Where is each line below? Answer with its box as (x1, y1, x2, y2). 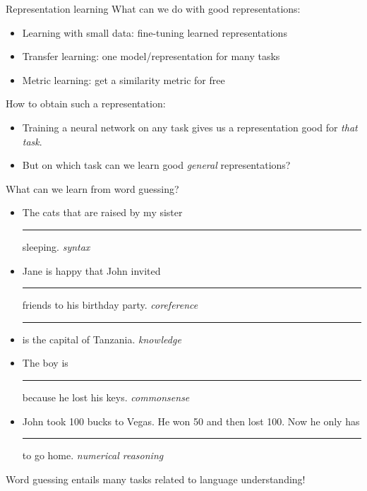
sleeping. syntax (22, 239, 90, 254)
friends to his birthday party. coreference (22, 297, 198, 312)
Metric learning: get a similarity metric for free (22, 72, 225, 87)
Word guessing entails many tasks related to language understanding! (6, 471, 306, 486)
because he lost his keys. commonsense (22, 389, 190, 404)
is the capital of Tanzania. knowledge (22, 331, 181, 346)
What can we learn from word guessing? (6, 181, 179, 196)
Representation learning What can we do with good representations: (6, 1, 301, 16)
